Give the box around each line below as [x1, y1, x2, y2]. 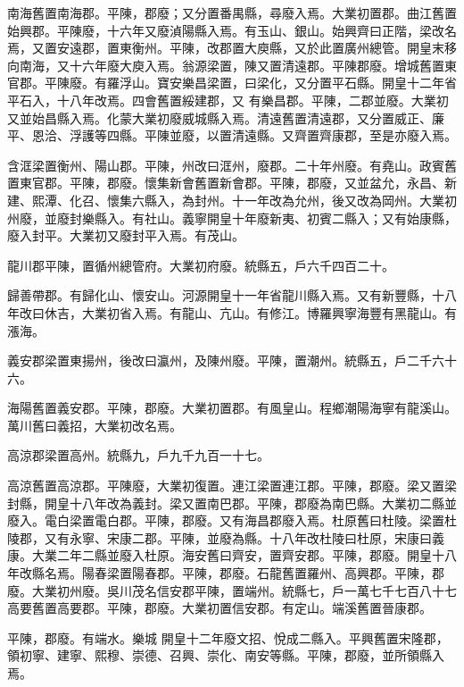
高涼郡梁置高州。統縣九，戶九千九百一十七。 [7, 446, 269, 465]
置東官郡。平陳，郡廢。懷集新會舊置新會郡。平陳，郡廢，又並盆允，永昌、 [7, 173, 444, 192]
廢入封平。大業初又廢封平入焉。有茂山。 [7, 226, 244, 245]
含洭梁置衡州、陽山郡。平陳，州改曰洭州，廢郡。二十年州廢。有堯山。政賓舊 [7, 155, 457, 174]
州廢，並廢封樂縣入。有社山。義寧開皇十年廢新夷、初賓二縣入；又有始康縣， [7, 208, 457, 227]
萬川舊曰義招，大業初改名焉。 [7, 415, 182, 434]
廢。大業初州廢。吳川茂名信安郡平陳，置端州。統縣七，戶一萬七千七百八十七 [7, 581, 457, 599]
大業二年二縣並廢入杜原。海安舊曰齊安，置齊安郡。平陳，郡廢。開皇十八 [31, 546, 457, 565]
